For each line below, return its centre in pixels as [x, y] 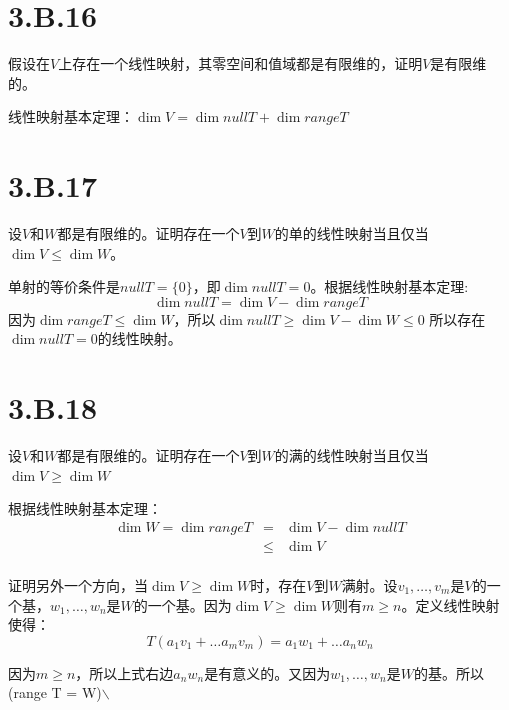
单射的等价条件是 [64, 286]
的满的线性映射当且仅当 [351, 455]
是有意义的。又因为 [267, 672]
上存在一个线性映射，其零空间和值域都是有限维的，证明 [240, 63]
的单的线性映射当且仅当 [351, 233]
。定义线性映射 [450, 604]
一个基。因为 [189, 604]
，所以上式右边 [124, 672]
